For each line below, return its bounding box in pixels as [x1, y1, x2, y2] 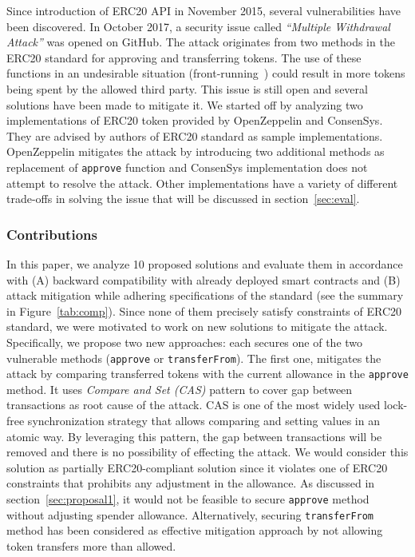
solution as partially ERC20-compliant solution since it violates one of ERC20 [6, 459, 388, 475]
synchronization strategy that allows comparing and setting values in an [27, 412, 380, 429]
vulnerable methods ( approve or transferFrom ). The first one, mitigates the [6, 349, 381, 366]
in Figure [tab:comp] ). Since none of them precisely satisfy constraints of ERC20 [6, 302, 402, 319]
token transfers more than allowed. [6, 537, 176, 554]
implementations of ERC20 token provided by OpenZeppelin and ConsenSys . [6, 112, 383, 129]
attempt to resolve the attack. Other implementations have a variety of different [6, 174, 398, 191]
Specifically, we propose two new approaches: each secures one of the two [6, 333, 363, 350]
